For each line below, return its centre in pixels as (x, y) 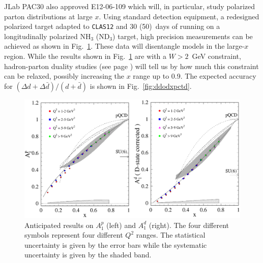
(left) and (121, 225)
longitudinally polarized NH (48, 36)
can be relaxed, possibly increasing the (64, 76)
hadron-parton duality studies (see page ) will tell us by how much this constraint (131, 66)
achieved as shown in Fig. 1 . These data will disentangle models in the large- (124, 46)
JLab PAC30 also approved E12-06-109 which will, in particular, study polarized (130, 6)
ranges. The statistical (171, 235)
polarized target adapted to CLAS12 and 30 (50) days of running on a (112, 26)
